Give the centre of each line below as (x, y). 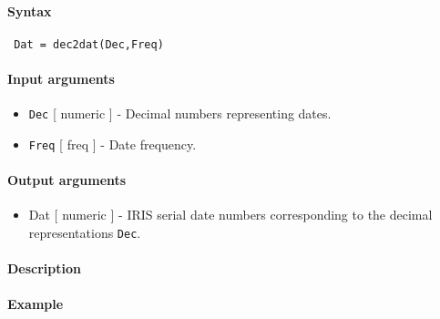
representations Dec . (85, 232)
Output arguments (67, 180)
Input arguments (61, 79)
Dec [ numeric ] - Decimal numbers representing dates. (180, 113)
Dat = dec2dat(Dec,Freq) (89, 44)
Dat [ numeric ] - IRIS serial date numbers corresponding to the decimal (230, 215)
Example (36, 304)
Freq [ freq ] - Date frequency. (113, 144)
